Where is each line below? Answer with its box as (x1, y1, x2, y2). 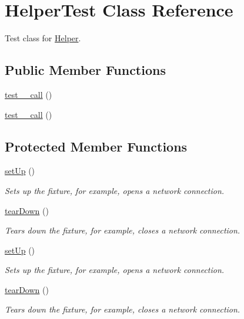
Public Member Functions (5, 61, 166, 79)
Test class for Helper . (5, 32, 81, 44)
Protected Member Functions (5, 137, 188, 155)
